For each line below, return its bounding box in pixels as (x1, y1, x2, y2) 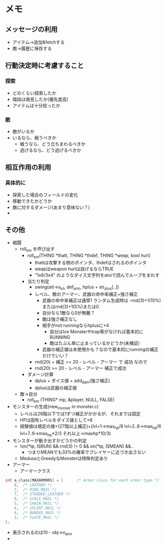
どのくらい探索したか (12, 90, 56, 96)
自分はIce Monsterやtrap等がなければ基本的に (49, 328, 144, 334)
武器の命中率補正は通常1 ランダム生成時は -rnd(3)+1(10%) (42, 297, 161, 303)
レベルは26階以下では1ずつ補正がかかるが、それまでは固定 (19, 411, 141, 417)
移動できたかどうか (12, 198, 52, 204)
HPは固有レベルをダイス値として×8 (19, 417, 93, 423)
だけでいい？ (42, 352, 69, 359)
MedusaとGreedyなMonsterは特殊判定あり (19, 455, 108, 461)
